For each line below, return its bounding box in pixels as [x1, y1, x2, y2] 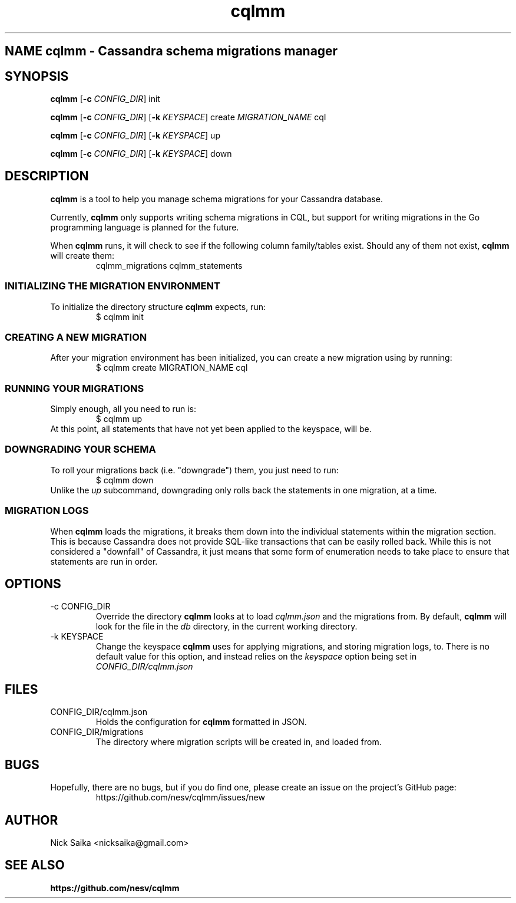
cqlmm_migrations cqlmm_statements [95, 260, 243, 271]
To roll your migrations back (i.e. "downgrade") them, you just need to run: [50, 464, 339, 475]
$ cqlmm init [95, 311, 144, 322]
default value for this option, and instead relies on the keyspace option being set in [95, 651, 417, 662]
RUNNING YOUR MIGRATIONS [5, 382, 144, 394]
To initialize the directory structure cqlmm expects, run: [50, 301, 266, 312]
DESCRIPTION [5, 169, 89, 184]
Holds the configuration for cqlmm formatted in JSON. [95, 717, 307, 727]
